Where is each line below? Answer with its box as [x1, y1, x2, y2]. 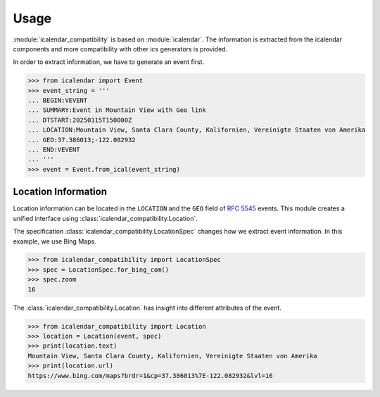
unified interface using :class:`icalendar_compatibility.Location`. [13, 214, 198, 222]
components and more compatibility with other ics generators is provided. [13, 44, 228, 53]
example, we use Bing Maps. [13, 237, 96, 246]
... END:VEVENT [27, 146, 80, 154]
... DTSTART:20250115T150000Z [27, 116, 132, 124]
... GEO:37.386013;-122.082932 [27, 136, 137, 144]
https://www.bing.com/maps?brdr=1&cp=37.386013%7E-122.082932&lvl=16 [27, 372, 273, 379]
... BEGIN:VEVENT [27, 96, 88, 105]
